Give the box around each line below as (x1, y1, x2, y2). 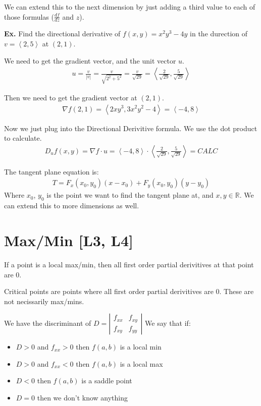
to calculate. (4, 133, 42, 143)
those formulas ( (4, 11, 54, 22)
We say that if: (145, 318, 191, 328)
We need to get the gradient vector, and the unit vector (4, 55, 176, 66)
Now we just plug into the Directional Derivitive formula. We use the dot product (4, 123, 257, 133)
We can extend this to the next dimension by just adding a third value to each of (4, 2, 255, 12)
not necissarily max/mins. (4, 296, 84, 306)
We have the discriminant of (4, 318, 91, 328)
